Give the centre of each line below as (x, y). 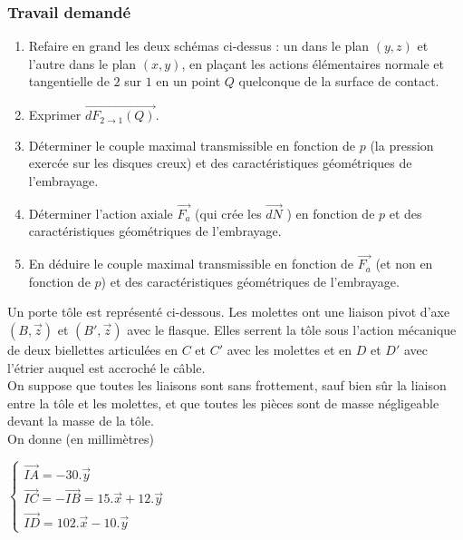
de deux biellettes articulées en (93, 349)
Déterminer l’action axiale (101, 213)
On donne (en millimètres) (81, 438)
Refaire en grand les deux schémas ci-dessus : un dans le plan (199, 46)
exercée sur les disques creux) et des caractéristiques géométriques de (220, 163)
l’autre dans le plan (82, 63)
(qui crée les (228, 213)
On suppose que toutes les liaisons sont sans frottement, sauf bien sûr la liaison (227, 385)
